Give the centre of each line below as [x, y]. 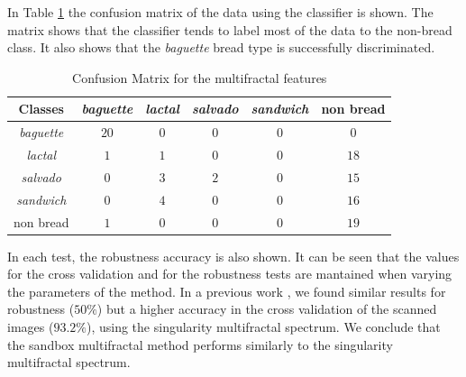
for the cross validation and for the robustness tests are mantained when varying [230, 274]
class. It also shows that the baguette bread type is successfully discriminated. [221, 47]
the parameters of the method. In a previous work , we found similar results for [227, 291]
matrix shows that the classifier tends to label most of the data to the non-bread [230, 29]
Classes [41, 109]
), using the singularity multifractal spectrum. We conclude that [263, 327]
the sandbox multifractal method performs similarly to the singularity [200, 344]
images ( [31, 327]
